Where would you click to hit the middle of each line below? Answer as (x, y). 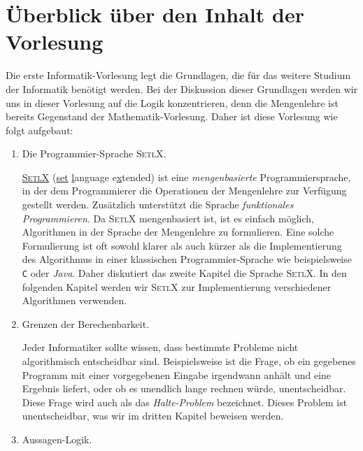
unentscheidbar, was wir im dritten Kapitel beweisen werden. (153, 416)
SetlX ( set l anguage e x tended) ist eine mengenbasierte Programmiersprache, (186, 177)
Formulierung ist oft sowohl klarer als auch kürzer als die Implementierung (182, 245)
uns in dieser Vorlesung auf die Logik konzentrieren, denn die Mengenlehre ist (172, 102)
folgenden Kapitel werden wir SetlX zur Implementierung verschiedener (177, 286)
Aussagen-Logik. (57, 439)
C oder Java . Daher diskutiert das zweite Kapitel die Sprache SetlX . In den (184, 273)
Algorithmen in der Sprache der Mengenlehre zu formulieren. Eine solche (178, 232)
